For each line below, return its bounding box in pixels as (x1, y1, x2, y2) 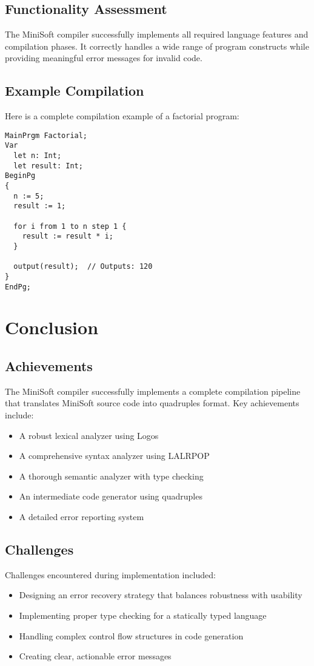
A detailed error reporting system (19, 510, 144, 523)
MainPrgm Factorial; (5, 131, 88, 140)
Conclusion (5, 315, 99, 340)
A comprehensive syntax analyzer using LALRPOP (19, 449, 210, 462)
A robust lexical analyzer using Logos (19, 429, 159, 441)
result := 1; (13, 202, 66, 211)
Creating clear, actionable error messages (19, 650, 172, 662)
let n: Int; (13, 151, 62, 160)
